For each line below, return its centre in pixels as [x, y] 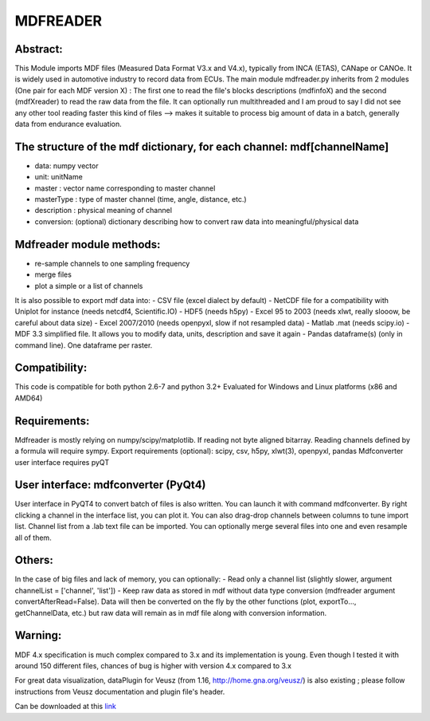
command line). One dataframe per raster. [84, 345]
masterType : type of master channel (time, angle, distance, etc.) [141, 199]
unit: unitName [59, 177]
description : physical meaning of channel [104, 211]
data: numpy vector [66, 165]
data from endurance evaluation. [68, 124]
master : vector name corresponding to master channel [125, 188]
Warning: [38, 635]
